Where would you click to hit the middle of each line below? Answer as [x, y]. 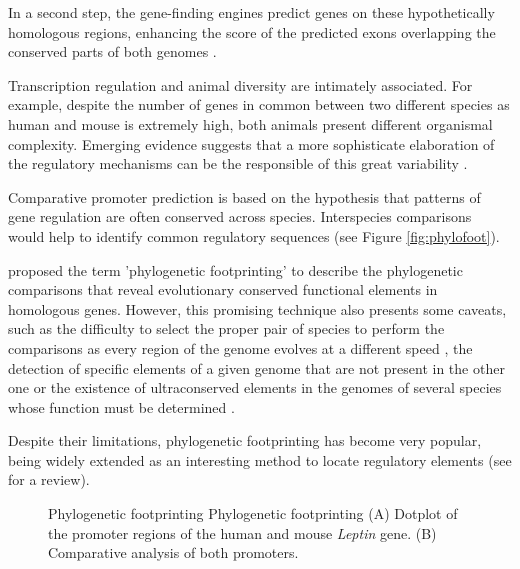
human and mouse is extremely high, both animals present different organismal [250, 123]
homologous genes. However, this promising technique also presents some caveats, [257, 308]
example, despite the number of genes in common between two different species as [259, 104]
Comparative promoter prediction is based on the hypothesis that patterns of [244, 196]
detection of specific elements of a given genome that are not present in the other [256, 367]
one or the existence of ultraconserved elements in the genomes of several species [255, 387]
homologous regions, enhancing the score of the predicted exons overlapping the [252, 31]
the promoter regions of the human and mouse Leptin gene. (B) [242, 532]
